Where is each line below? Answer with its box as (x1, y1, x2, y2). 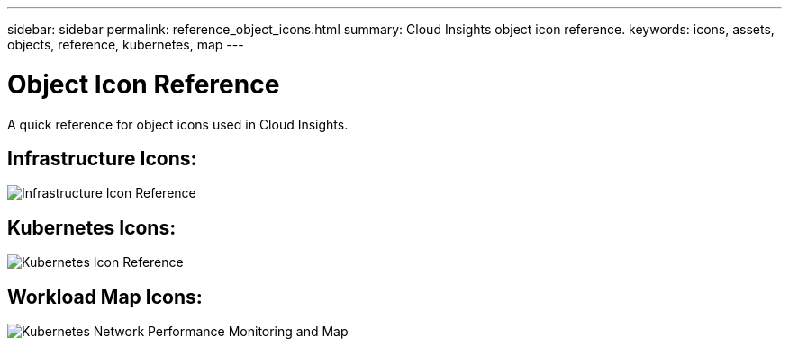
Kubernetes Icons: (7, 216, 177, 239)
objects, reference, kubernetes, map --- (7, 37, 244, 52)
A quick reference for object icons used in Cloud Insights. (7, 116, 349, 132)
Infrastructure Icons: (7, 146, 197, 170)
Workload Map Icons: (7, 285, 203, 308)
